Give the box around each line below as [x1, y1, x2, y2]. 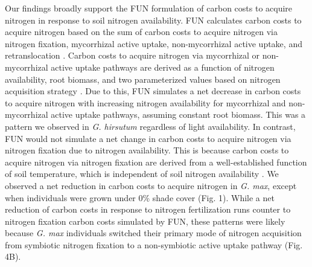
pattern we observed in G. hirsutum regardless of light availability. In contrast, [5, 120, 296, 132]
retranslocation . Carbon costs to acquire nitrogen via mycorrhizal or [5, 49, 260, 62]
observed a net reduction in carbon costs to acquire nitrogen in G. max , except [5, 179, 297, 191]
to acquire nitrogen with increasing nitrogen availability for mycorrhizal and [5, 96, 286, 109]
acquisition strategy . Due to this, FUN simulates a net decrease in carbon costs [5, 85, 301, 97]
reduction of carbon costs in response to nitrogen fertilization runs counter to [5, 203, 291, 216]
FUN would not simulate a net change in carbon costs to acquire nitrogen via [5, 132, 291, 144]
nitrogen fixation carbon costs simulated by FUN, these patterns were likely [5, 214, 285, 227]
